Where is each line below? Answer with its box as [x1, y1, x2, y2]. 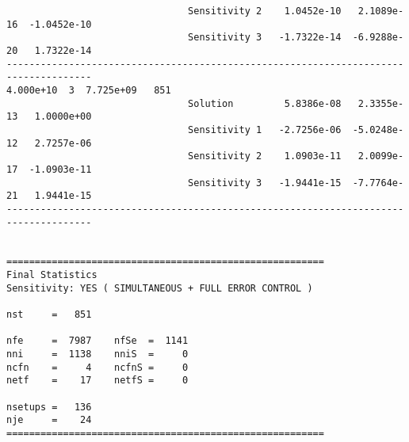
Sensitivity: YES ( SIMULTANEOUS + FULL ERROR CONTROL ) [6, 282, 313, 294]
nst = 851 [6, 309, 92, 321]
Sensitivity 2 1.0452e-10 [188, 6, 342, 17]
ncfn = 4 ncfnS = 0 [6, 361, 189, 373]
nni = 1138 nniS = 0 [6, 349, 189, 360]
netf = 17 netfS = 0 [6, 375, 189, 387]
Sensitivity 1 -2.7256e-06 [188, 124, 342, 135]
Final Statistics [6, 269, 97, 281]
